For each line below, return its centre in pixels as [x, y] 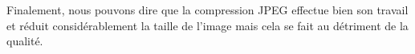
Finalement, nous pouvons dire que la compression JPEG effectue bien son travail [207, 10]
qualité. [25, 41]
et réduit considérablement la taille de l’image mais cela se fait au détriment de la [207, 25]
